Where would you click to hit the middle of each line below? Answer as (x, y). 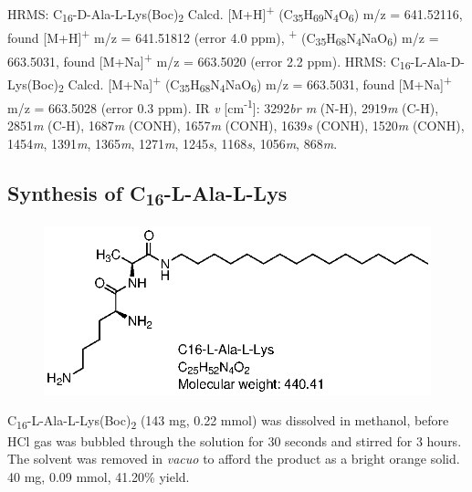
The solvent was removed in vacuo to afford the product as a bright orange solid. (234, 459)
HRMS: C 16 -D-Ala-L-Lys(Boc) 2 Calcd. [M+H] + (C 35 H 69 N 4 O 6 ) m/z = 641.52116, (235, 14)
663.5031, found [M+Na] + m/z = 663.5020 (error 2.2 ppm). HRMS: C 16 (209, 61)
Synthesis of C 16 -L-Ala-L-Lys (147, 194)
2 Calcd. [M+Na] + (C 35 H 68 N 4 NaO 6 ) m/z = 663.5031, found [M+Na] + (255, 84)
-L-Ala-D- (437, 61)
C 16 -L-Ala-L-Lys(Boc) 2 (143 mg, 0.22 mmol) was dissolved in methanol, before (228, 422)
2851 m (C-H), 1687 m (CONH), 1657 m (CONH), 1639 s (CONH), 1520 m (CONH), (236, 126)
